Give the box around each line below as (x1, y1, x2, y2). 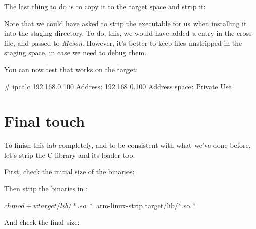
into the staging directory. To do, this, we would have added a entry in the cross (4, 28, 252, 38)
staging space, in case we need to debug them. (4, 47, 147, 58)
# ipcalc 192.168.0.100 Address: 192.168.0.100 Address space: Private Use (4, 81, 232, 91)
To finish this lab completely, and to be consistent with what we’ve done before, (4, 140, 251, 150)
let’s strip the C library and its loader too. (4, 149, 135, 160)
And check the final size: (4, 217, 80, 227)
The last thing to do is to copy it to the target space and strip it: (4, 1, 206, 11)
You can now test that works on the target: (4, 64, 138, 74)
